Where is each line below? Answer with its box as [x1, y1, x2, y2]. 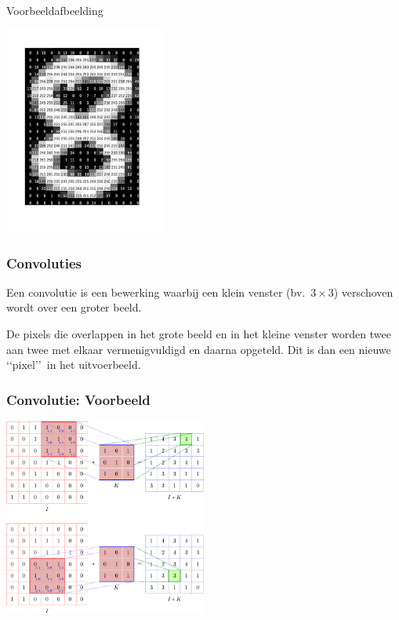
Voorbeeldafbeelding [6, 2, 103, 18]
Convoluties [6, 253, 82, 272]
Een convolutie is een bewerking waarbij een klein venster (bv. [6, 283, 306, 300]
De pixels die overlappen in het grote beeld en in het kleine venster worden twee [6, 326, 391, 342]
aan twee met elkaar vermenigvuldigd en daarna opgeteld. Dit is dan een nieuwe [6, 341, 391, 357]
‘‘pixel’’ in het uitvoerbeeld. [6, 356, 141, 373]
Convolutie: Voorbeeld [6, 389, 151, 409]
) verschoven [333, 283, 394, 300]
